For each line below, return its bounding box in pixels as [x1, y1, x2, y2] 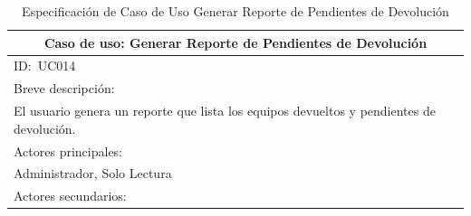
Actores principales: [14, 141, 123, 160]
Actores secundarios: [14, 186, 127, 205]
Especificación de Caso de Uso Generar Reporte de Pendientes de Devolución [22, 2, 449, 20]
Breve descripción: [14, 79, 115, 98]
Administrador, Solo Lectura [14, 164, 172, 183]
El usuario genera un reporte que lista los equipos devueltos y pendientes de [14, 101, 436, 120]
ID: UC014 [14, 56, 76, 75]
